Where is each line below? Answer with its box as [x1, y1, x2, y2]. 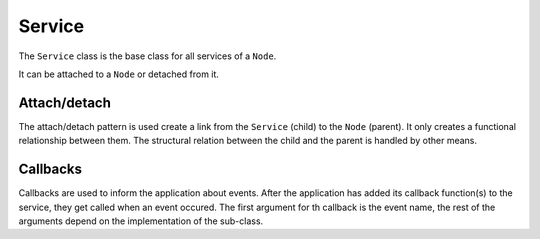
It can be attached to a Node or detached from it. [18, 68, 220, 80]
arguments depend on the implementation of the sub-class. [18, 215, 264, 227]
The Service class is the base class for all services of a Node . [18, 50, 277, 62]
